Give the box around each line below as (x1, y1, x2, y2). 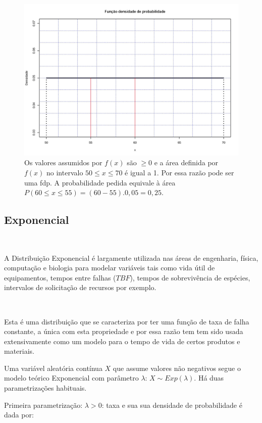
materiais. (4, 346, 35, 356)
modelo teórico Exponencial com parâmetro (4, 372, 139, 383)
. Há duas (194, 372, 224, 383)
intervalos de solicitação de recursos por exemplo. (4, 282, 156, 293)
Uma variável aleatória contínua (4, 362, 102, 373)
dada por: (4, 409, 34, 420)
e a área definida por (154, 157, 219, 168)
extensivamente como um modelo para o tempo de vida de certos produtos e (4, 336, 240, 346)
